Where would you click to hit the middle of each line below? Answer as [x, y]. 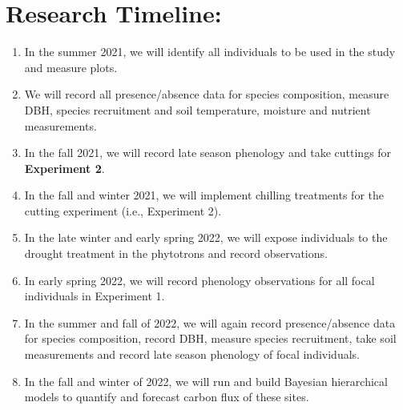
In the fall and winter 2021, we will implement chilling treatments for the [204, 195]
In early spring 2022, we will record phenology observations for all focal [199, 280]
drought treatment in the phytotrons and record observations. [176, 253]
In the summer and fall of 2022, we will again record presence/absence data [210, 322]
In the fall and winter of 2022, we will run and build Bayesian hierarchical [206, 381]
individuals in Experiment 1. [95, 296]
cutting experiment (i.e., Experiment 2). [123, 210]
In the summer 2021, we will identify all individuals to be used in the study [210, 52]
